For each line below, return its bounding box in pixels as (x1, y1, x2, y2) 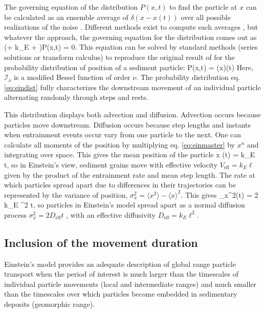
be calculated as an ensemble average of (4, 11, 128, 22)
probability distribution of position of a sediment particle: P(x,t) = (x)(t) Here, (4, 61, 254, 72)
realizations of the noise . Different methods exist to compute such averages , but (4, 22, 258, 32)
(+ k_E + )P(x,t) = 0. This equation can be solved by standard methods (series (4, 41, 258, 52)
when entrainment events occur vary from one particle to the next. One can (4, 129, 241, 140)
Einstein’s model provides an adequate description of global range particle (4, 258, 236, 269)
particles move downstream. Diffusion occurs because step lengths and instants (4, 119, 251, 130)
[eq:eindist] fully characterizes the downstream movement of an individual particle (4, 81, 261, 92)
